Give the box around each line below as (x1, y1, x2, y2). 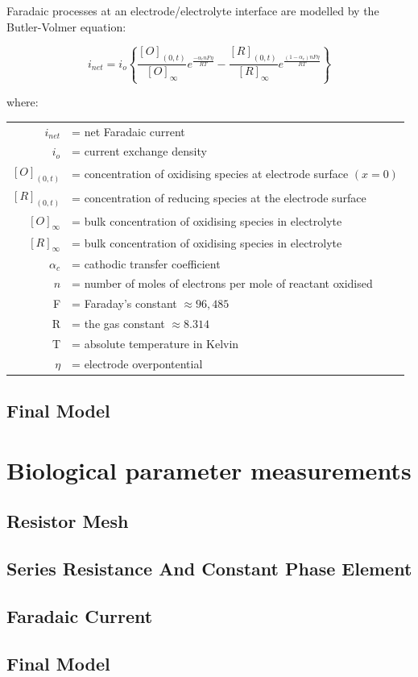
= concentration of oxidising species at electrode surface (72, 164, 349, 181)
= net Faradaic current (72, 123, 185, 139)
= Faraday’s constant (72, 295, 177, 312)
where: (6, 93, 39, 110)
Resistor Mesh (6, 509, 129, 534)
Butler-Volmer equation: (6, 18, 126, 35)
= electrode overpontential (72, 355, 203, 372)
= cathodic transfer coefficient (72, 255, 221, 272)
